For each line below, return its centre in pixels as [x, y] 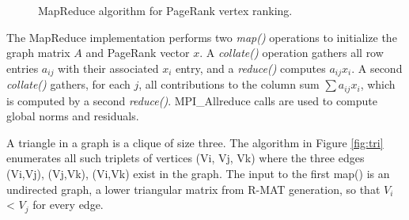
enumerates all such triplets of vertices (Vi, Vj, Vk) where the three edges [186, 158]
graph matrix [38, 53]
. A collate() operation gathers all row [292, 53]
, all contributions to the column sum [229, 84]
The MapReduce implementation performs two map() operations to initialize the [202, 37]
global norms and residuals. [73, 116]
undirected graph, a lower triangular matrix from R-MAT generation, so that [193, 189]
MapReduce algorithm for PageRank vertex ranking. [165, 10]
